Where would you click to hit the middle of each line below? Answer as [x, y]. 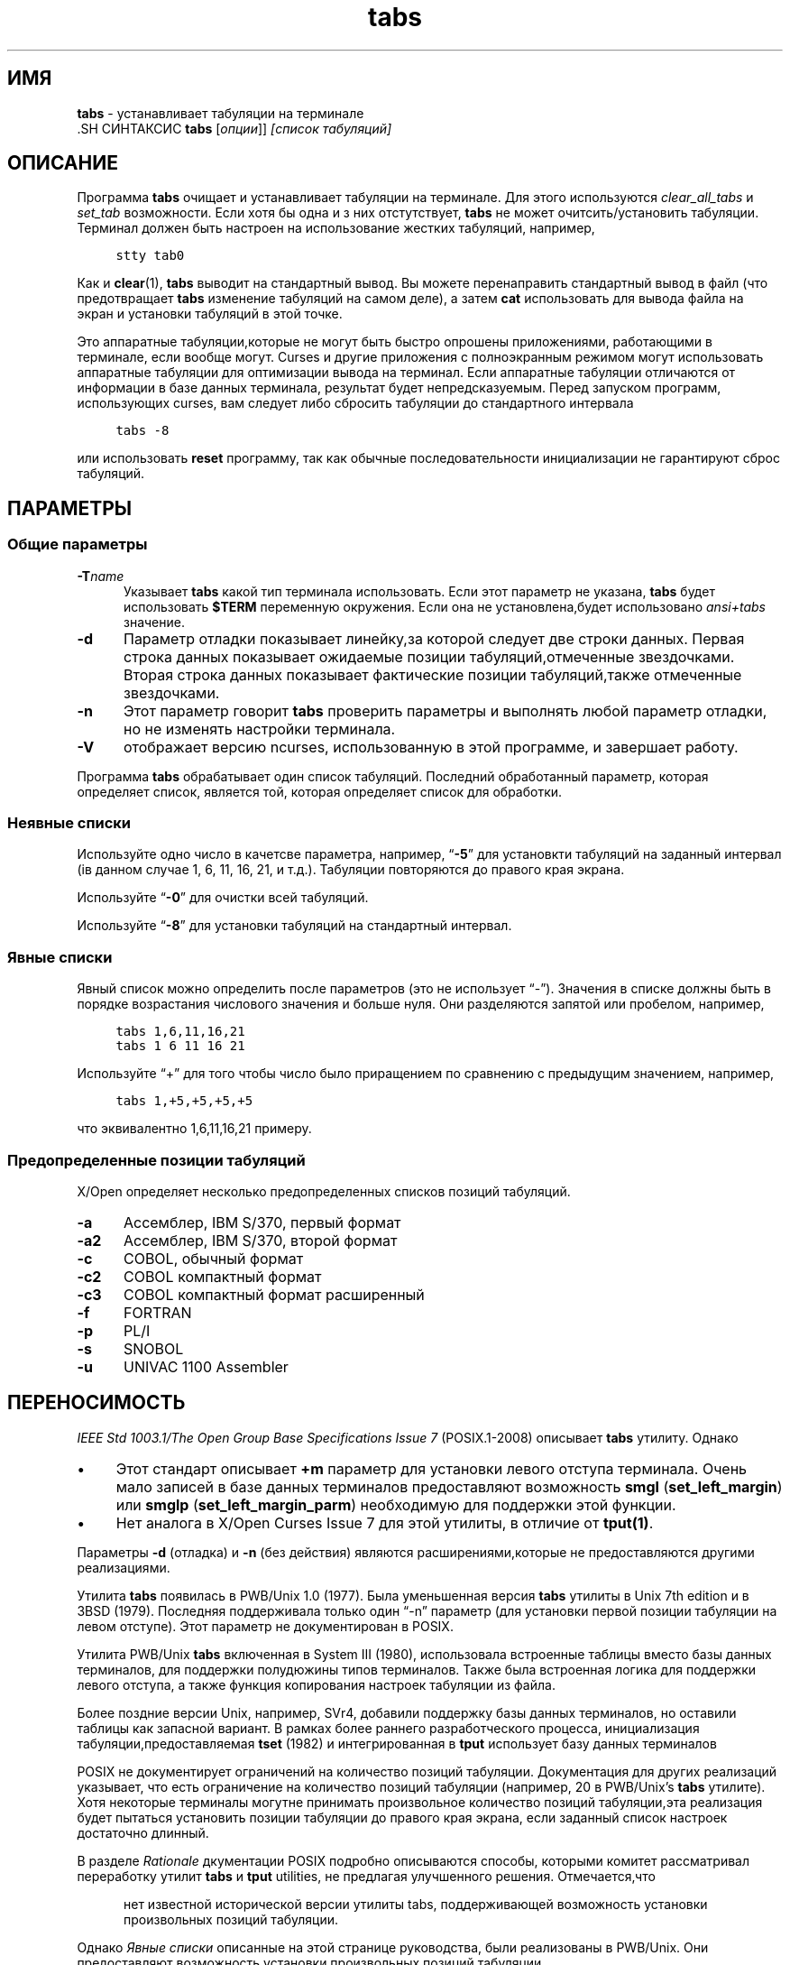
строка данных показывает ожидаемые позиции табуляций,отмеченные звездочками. [429, 656]
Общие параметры [78, 544]
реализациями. [124, 1567]
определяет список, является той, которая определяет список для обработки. [320, 791]
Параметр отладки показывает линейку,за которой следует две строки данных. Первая [434, 638]
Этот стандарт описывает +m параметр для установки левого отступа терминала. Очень [432, 1468]
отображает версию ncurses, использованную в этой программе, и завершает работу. [431, 747]
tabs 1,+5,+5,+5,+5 [184, 1101]
